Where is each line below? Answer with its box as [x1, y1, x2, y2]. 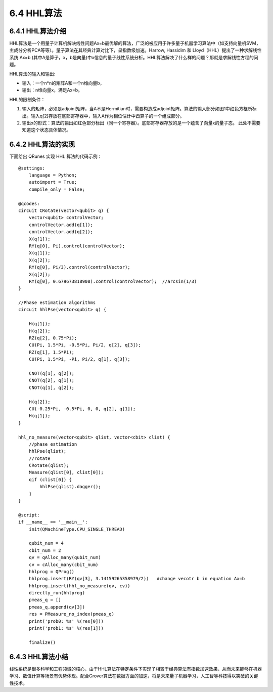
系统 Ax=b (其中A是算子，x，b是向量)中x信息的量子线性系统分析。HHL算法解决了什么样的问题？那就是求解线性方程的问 [9, 54, 258, 60]
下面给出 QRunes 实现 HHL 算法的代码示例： [9, 153, 102, 159]
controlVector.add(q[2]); [28, 229, 94, 235]
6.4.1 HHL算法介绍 [9, 27, 67, 35]
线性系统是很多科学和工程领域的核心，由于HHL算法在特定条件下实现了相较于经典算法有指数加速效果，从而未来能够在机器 [9, 666, 262, 672]
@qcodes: [18, 200, 40, 206]
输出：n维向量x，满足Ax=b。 [22, 87, 83, 93]
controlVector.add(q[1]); [28, 222, 94, 228]
